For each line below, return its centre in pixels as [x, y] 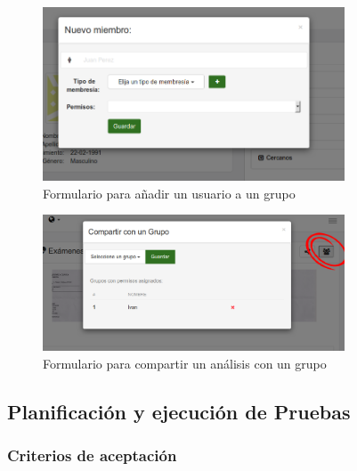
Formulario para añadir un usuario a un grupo [169, 193]
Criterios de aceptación [92, 455]
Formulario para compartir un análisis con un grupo [185, 363]
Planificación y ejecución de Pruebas [179, 411]
